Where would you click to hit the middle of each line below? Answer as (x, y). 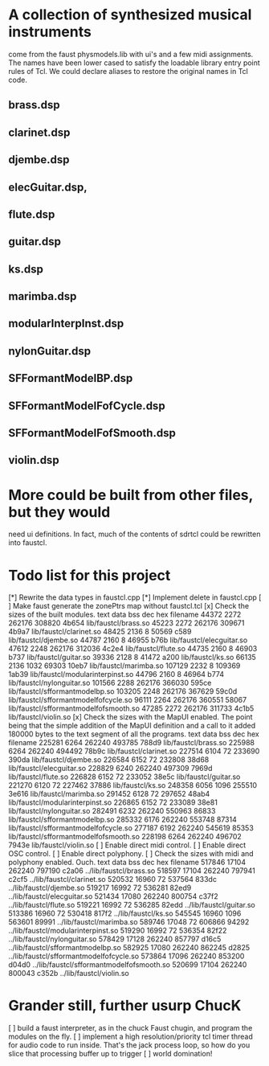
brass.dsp (34, 105)
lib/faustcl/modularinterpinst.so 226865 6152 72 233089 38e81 (113, 802)
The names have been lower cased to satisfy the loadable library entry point (134, 63)
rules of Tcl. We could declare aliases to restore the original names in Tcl (128, 71)
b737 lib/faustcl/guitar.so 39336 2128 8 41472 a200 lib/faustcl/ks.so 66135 (132, 658)
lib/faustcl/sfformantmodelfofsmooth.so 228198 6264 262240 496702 (125, 837)
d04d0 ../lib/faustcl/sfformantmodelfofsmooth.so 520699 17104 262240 (128, 965)
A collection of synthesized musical (130, 15)
